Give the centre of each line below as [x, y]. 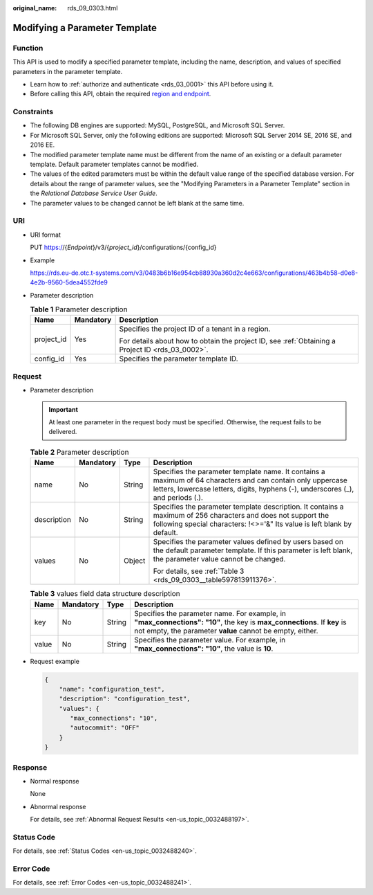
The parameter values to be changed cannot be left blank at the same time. [137, 203]
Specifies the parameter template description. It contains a [248, 507]
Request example [55, 661]
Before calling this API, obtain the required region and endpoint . [121, 94]
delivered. [63, 432]
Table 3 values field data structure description [105, 594]
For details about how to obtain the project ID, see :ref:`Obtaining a [228, 341]
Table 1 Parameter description [79, 309]
